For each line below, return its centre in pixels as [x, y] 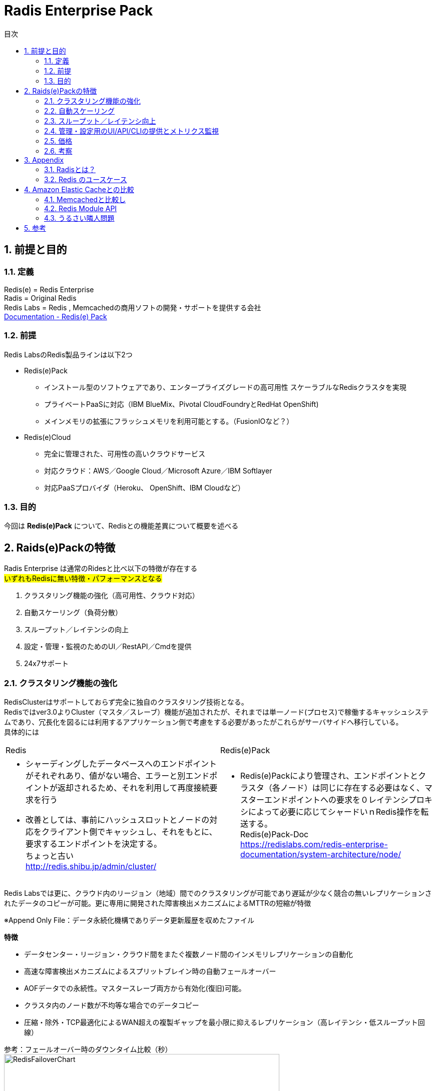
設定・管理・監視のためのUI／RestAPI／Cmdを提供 [108, 647]
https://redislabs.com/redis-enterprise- [314, 845]
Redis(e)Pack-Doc [275, 835]
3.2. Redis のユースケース [86, 179]
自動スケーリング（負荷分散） [73, 613]
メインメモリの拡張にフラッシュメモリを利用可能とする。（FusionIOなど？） [169, 421]
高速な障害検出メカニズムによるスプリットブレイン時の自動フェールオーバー [150, 971]
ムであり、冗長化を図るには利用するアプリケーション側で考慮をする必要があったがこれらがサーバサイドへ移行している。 [203, 722]
